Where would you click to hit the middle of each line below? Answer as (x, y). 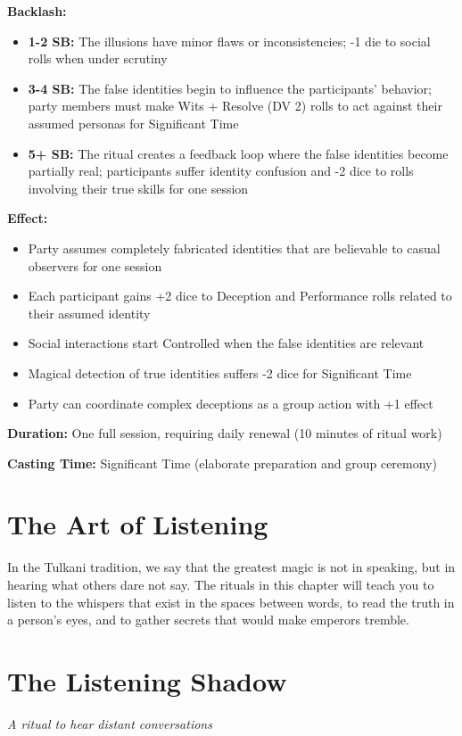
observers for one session (95, 265)
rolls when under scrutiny (98, 58)
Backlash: (37, 11)
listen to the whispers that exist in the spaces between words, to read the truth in (231, 602)
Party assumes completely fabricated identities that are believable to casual (234, 248)
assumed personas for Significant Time (133, 123)
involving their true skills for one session (138, 188)
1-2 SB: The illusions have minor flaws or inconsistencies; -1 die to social (229, 41)
